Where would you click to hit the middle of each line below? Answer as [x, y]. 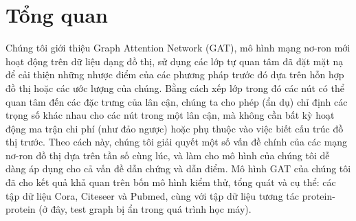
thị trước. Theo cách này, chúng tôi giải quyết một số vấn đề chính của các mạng [177, 142]
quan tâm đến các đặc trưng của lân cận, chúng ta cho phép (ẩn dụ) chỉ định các [177, 101]
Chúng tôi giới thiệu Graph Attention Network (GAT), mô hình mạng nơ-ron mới [178, 48]
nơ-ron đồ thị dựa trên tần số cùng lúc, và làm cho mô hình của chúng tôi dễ [168, 155]
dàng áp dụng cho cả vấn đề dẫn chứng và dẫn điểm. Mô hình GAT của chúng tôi [178, 168]
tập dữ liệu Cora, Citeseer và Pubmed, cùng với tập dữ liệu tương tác [152, 195]
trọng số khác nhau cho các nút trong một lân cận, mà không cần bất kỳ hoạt [170, 115]
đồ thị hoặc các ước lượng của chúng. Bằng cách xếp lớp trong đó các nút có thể [175, 88]
